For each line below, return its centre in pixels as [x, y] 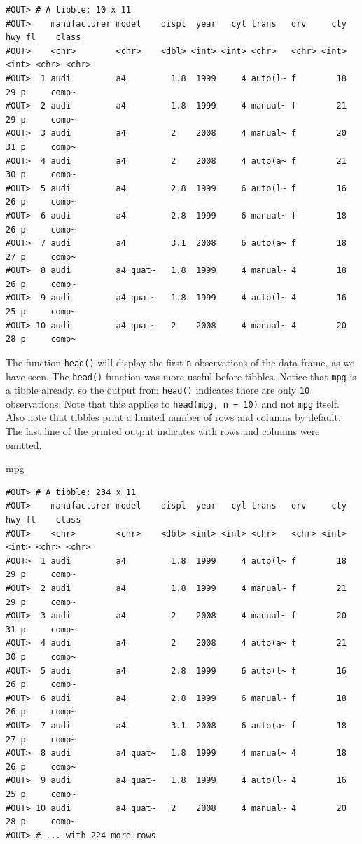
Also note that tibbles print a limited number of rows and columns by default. [173, 417]
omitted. [24, 444]
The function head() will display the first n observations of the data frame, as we [180, 362]
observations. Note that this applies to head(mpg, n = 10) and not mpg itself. [173, 403]
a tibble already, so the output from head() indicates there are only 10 [158, 390]
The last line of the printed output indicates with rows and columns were [163, 431]
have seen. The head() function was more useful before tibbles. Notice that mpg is [181, 376]
